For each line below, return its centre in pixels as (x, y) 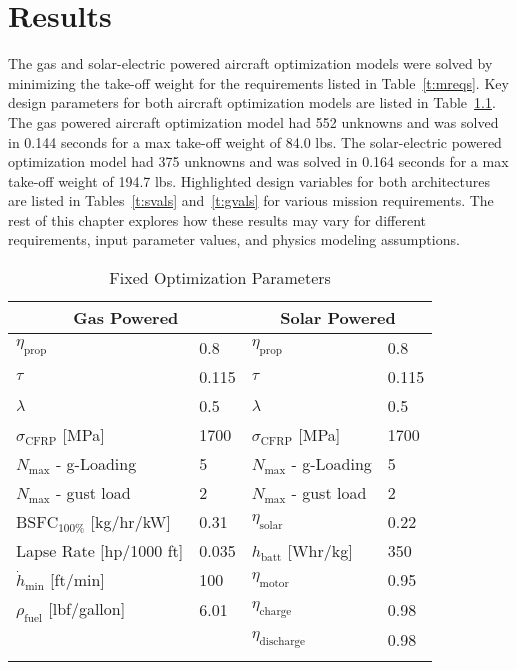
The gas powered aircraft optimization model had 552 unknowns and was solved (253, 121)
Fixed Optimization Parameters (220, 278)
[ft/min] (77, 580)
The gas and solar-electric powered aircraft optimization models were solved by (250, 63)
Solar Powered (338, 318)
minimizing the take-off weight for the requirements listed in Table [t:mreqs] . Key (258, 82)
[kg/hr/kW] (130, 522)
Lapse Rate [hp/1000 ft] (100, 551)
